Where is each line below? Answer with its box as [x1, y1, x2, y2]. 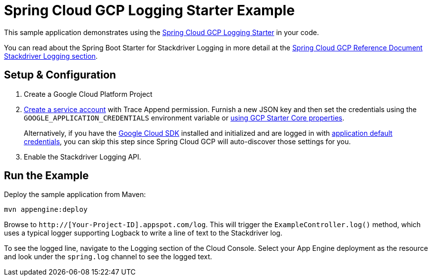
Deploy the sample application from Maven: [4, 190, 146, 199]
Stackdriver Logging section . [4, 51, 98, 60]
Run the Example [4, 169, 89, 182]
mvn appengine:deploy [4, 205, 88, 214]
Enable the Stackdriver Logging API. [24, 152, 141, 161]
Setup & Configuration [4, 69, 116, 81]
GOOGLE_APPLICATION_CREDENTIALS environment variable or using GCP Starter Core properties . [24, 113, 344, 122]
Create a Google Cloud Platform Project [24, 89, 153, 98]
